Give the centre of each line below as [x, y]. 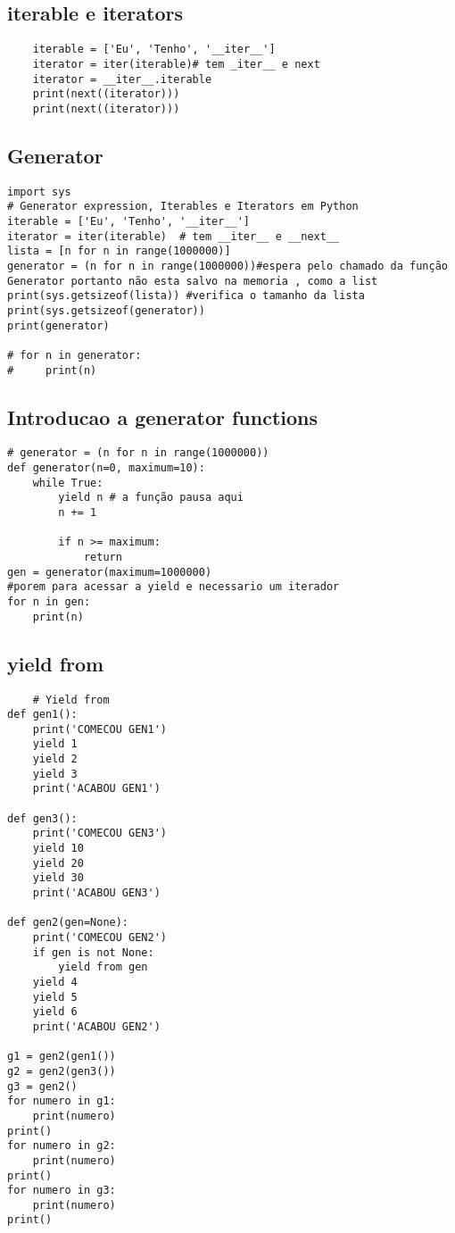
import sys [39, 192]
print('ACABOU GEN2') [96, 1026]
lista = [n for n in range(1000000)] [119, 251]
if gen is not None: [93, 952]
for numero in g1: [62, 1101]
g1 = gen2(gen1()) [62, 1057]
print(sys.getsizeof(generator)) [106, 310]
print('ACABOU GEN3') [96, 893]
